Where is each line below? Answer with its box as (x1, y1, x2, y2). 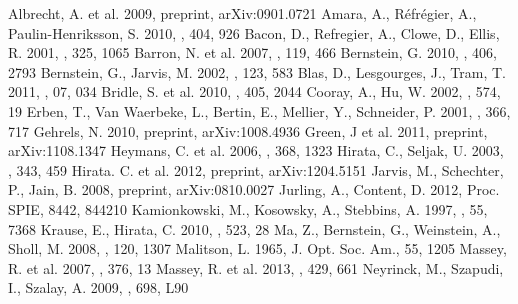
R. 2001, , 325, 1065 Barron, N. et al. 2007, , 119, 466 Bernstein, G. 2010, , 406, (8, 42, 497, 63)
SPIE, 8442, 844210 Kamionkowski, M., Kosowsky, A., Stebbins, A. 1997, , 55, (8, 198, 488, 219)
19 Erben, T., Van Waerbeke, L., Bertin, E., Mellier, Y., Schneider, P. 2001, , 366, (8, 100, 511, 121)
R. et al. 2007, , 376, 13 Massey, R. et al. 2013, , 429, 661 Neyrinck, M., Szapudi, (8, 257, 504, 278)
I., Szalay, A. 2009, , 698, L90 (8, 277, 189, 298)
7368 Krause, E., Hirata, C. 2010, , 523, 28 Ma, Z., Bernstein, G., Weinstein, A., (8, 218, 501, 239)
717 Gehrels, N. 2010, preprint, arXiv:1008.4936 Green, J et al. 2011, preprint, (8, 120, 488, 141)
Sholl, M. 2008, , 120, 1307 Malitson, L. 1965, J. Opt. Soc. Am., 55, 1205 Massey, (8, 238, 507, 259)
